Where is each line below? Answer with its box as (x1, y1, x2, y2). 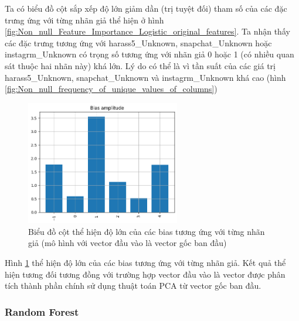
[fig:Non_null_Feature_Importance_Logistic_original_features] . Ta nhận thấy (5, 25, 290, 37)
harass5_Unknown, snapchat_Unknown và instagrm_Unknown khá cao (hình (5, 71, 286, 83)
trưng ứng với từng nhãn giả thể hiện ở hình (5, 13, 164, 26)
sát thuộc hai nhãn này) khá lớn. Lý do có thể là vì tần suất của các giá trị (5, 59, 276, 71)
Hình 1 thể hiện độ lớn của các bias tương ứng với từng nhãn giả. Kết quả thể (5, 257, 286, 269)
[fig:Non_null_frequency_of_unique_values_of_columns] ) (5, 83, 218, 95)
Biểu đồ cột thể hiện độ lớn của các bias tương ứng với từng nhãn (28, 225, 265, 237)
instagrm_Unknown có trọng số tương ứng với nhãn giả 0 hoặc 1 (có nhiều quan (5, 48, 294, 60)
